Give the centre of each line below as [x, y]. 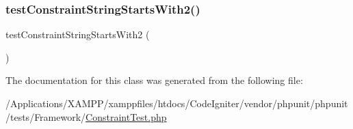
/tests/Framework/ [46, 116]
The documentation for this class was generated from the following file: [154, 80]
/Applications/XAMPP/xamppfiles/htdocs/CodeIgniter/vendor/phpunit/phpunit [177, 103]
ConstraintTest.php [126, 116]
